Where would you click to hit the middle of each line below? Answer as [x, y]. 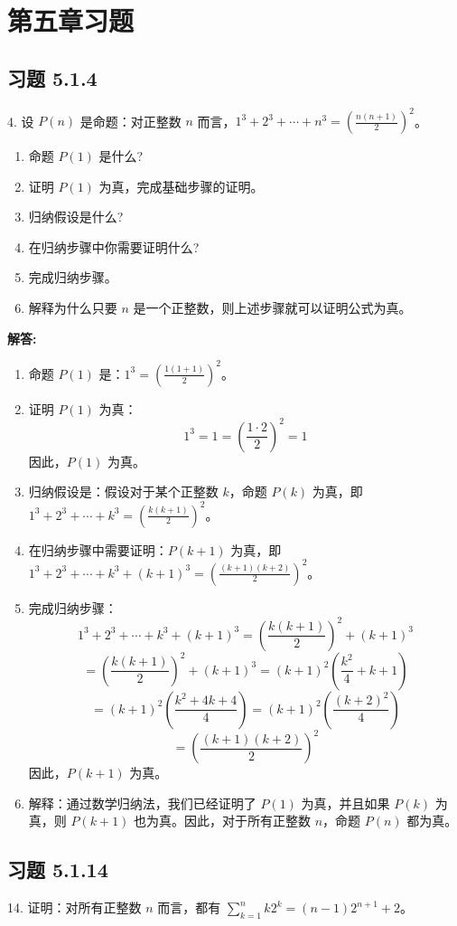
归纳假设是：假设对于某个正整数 [123, 491]
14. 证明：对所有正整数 [75, 907]
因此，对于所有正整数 [248, 821]
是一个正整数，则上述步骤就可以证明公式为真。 [272, 308]
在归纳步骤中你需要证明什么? [114, 246]
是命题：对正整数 [131, 121]
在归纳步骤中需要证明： [98, 549]
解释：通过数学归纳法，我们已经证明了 [142, 803]
